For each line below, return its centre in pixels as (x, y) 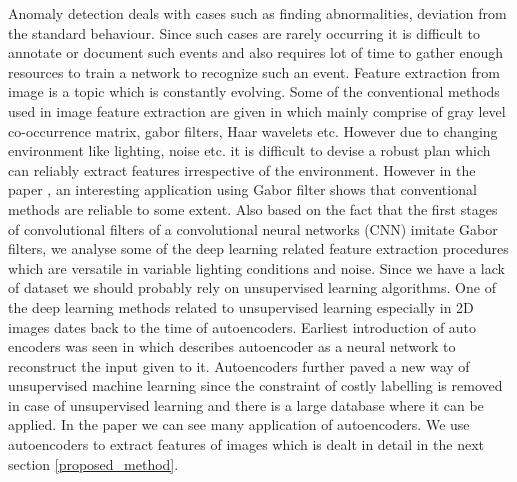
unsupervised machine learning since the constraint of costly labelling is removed (255, 385)
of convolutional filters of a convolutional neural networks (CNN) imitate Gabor (253, 228)
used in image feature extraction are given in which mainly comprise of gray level (257, 110)
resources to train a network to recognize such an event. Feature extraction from (254, 71)
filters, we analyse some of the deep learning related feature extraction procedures (258, 248)
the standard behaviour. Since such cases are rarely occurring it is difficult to (244, 32)
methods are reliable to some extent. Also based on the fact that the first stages (253, 208)
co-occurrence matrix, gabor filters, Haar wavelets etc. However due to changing (253, 130)
